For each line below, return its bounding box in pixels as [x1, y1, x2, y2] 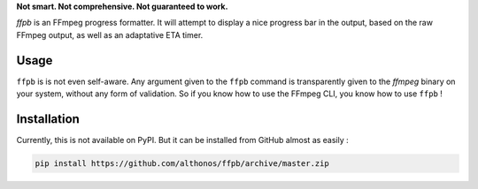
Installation [16, 111, 80, 126]
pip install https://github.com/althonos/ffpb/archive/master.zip [35, 158, 329, 168]
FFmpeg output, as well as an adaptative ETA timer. [16, 29, 204, 40]
